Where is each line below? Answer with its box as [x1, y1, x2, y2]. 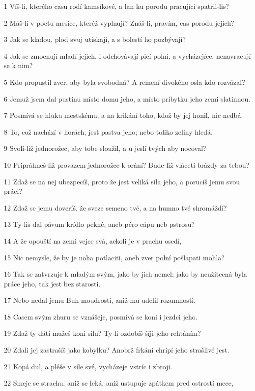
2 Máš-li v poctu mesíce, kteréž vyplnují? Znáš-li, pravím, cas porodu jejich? [4, 17, 234, 28]
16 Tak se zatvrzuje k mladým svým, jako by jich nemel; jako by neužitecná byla [4, 269, 247, 279]
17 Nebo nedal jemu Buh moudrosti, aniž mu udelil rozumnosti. [4, 295, 196, 305]
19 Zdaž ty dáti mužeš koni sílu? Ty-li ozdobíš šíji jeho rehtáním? [4, 328, 201, 338]
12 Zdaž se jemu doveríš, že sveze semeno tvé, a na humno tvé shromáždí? [4, 202, 227, 213]
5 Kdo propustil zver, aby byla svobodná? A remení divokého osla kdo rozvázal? [4, 76, 245, 87]
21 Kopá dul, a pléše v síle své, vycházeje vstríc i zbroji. [4, 361, 172, 371]
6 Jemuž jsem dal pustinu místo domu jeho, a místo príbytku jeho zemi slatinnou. [4, 93, 251, 104]
